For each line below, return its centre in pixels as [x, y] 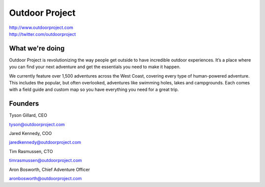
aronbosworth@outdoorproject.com [45, 179]
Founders [24, 104]
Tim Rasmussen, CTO [31, 151]
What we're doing [37, 48]
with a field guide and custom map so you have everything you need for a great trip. [94, 90]
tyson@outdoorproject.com [37, 124]
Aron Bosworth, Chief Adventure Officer [50, 169]
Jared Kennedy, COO [30, 134]
